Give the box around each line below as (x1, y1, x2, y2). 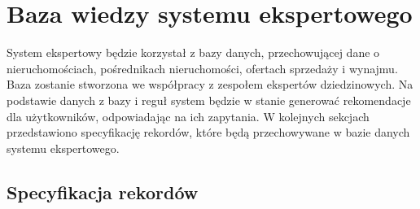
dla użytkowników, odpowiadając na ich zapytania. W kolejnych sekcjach (7, 107, 370, 124)
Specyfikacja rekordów (7, 179, 199, 204)
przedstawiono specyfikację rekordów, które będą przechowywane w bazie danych (7, 124, 410, 141)
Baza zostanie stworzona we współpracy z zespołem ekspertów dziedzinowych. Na (7, 76, 413, 93)
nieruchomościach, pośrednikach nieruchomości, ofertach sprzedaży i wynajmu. (7, 59, 398, 76)
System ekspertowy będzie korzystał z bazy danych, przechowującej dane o (7, 44, 380, 61)
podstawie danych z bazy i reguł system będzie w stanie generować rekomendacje (7, 91, 411, 108)
